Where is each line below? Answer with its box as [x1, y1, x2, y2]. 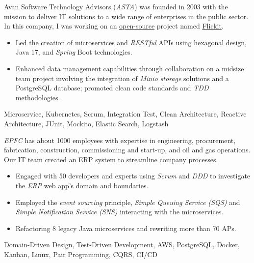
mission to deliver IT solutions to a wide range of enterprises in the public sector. [4, 11, 249, 21]
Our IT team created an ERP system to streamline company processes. [4, 154, 218, 164]
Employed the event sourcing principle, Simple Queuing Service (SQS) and [15, 197, 240, 207]
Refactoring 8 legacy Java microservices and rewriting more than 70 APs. [15, 223, 236, 233]
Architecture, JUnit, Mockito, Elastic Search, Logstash [4, 118, 169, 128]
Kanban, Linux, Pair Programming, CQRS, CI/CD [4, 249, 158, 259]
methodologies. [15, 92, 60, 102]
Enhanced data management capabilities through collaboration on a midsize [15, 63, 244, 73]
